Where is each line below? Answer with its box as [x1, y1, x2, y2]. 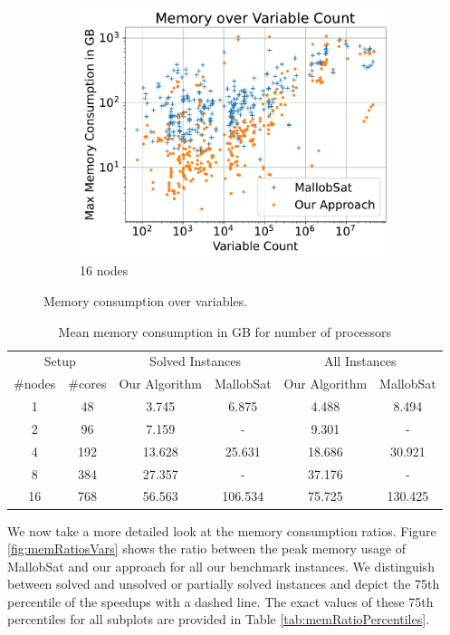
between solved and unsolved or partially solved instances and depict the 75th [7, 574, 440, 593]
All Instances [323, 351, 397, 370]
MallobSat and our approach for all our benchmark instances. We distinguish [7, 556, 435, 575]
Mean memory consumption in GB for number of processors [58, 322, 392, 341]
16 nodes [80, 261, 129, 280]
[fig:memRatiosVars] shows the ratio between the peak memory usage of [7, 539, 407, 558]
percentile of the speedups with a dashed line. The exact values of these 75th [7, 592, 434, 611]
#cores [68, 374, 107, 393]
